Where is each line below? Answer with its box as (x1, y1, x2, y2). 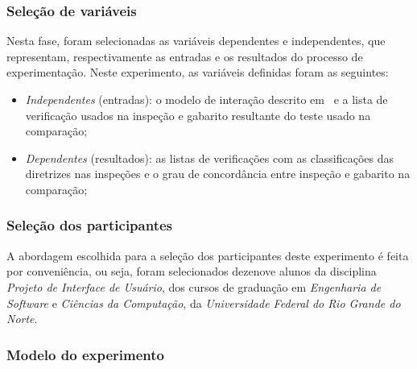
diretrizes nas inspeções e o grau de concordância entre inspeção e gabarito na (25, 165, 411, 182)
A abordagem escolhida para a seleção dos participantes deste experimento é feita (6, 247, 409, 263)
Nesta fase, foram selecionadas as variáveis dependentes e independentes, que (6, 32, 386, 49)
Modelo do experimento (6, 344, 164, 364)
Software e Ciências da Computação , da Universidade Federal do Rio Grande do (6, 294, 401, 311)
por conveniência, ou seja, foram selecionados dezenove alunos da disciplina (6, 263, 377, 280)
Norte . (6, 310, 38, 327)
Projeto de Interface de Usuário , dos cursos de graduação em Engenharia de (6, 278, 382, 295)
